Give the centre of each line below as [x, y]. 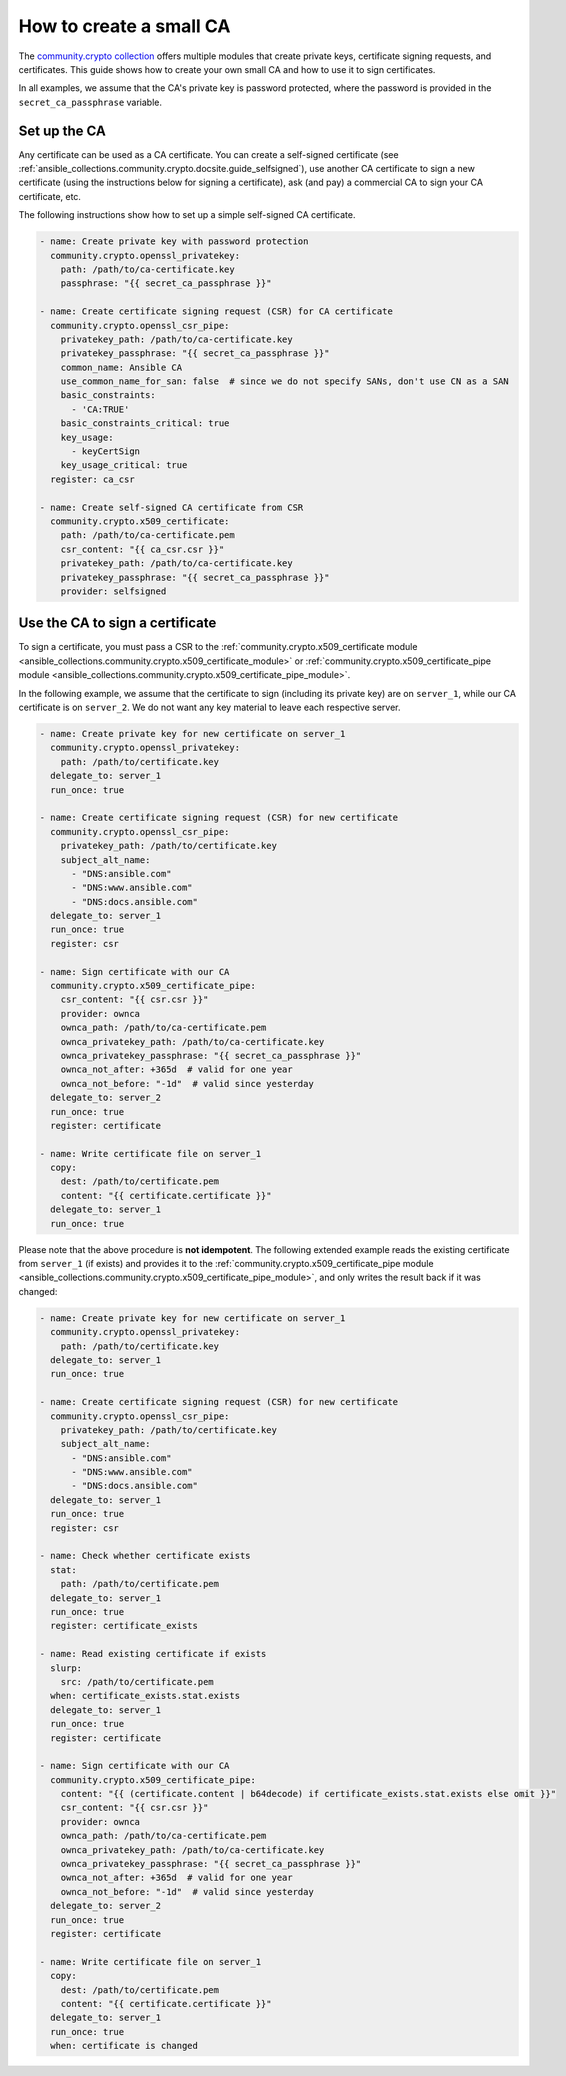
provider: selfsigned [113, 591]
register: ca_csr [92, 479]
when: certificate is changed [124, 2046]
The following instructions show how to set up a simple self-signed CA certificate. [187, 215]
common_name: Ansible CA [121, 367]
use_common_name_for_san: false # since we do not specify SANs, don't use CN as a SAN [284, 381]
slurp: [66, 1668]
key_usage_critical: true [124, 465]
